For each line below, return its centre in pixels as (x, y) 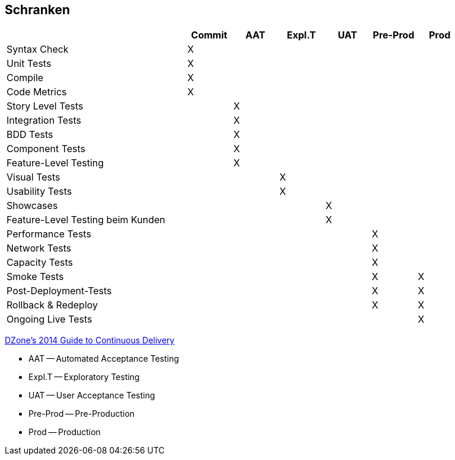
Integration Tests (44, 120)
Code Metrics (37, 92)
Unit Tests (29, 64)
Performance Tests (49, 234)
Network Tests (39, 248)
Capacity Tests (40, 263)
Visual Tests (33, 177)
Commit (209, 35)
